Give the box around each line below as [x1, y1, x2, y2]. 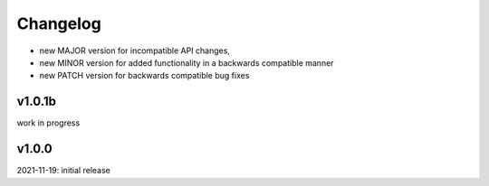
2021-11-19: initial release [16, 165, 110, 176]
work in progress [16, 117, 81, 128]
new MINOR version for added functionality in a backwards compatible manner [39, 57, 334, 68]
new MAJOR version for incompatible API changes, [39, 45, 231, 56]
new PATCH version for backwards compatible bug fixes [39, 70, 250, 81]
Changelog [16, 14, 101, 33]
